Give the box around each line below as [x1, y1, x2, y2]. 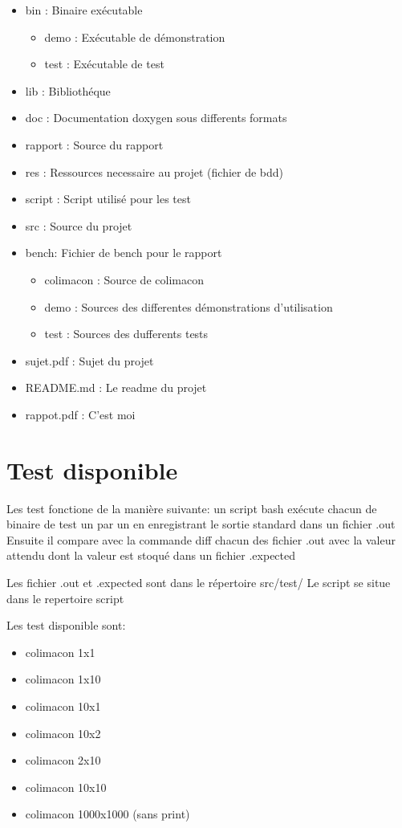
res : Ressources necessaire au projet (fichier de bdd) [25, 163, 284, 180]
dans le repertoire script [6, 589, 124, 606]
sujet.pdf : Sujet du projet [25, 352, 154, 369]
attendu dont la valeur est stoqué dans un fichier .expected [6, 547, 296, 564]
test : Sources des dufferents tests [44, 325, 209, 342]
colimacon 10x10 [25, 778, 107, 795]
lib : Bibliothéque [25, 82, 111, 99]
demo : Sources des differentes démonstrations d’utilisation [44, 298, 333, 315]
